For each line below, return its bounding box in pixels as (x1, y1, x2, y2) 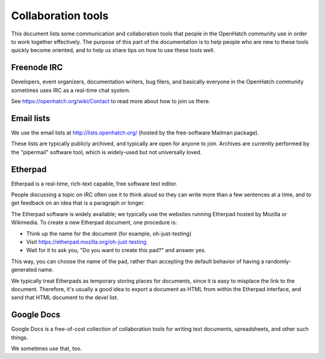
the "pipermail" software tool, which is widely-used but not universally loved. (11, 148, 202, 155)
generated (11, 266, 37, 273)
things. (11, 334, 28, 341)
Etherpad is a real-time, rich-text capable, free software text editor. (11, 180, 178, 187)
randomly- (265, 258, 291, 265)
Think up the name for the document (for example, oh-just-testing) (26, 230, 192, 237)
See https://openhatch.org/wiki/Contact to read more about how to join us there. (11, 98, 211, 105)
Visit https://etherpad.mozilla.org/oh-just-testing (26, 238, 147, 246)
